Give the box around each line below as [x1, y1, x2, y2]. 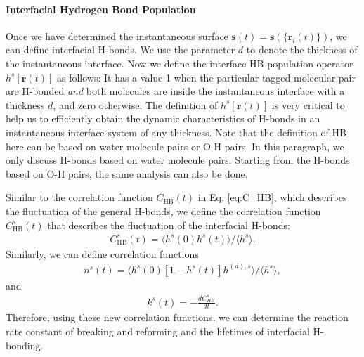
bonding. [6, 337, 44, 352]
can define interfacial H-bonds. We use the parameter [6, 42, 235, 57]
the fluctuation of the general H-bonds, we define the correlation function [6, 203, 321, 218]
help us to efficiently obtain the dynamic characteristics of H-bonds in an [6, 111, 320, 126]
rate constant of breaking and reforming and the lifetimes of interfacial [6, 324, 310, 339]
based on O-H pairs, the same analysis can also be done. [6, 166, 248, 181]
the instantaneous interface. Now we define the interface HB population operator [6, 56, 353, 70]
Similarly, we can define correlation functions [6, 246, 199, 261]
